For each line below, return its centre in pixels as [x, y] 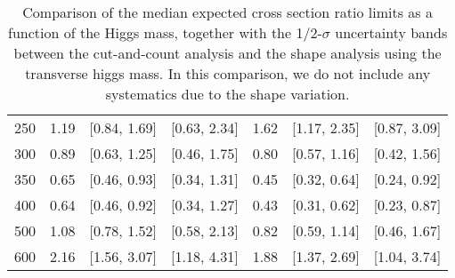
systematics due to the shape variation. [227, 94]
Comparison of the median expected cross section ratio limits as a [227, 12]
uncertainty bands [391, 32]
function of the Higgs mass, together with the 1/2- [165, 32]
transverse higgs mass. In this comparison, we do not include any [228, 73]
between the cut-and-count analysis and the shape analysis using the [227, 53]
